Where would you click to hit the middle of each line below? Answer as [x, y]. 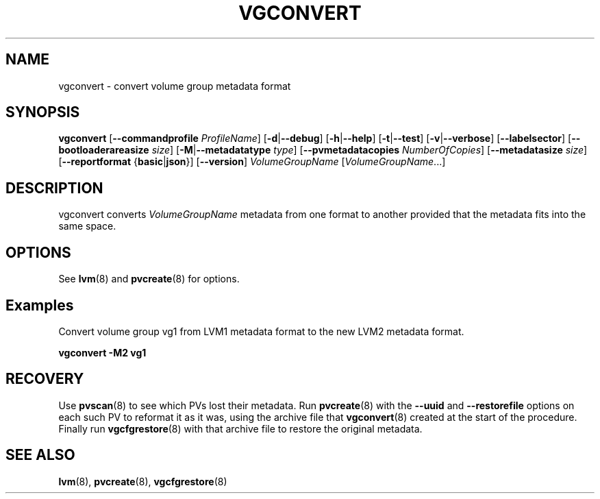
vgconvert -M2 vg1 [102, 352]
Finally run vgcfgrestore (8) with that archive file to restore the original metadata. [240, 428]
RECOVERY [45, 379]
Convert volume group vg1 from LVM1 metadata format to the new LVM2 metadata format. [261, 331]
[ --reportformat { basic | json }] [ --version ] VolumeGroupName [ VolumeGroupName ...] [252, 162]
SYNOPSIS [43, 112]
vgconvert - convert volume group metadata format [175, 86]
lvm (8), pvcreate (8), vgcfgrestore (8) [143, 481]
